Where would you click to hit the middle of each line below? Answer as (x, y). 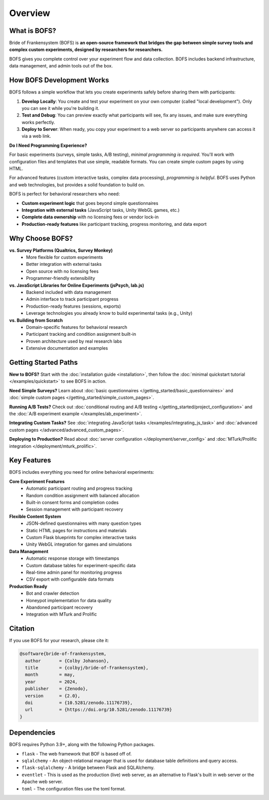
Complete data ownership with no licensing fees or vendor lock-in (90, 217)
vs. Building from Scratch (36, 320)
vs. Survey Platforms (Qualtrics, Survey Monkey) (61, 250)
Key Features (30, 460)
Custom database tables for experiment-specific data (81, 565)
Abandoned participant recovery (60, 607)
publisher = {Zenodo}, (57, 689)
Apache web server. (42, 782)
